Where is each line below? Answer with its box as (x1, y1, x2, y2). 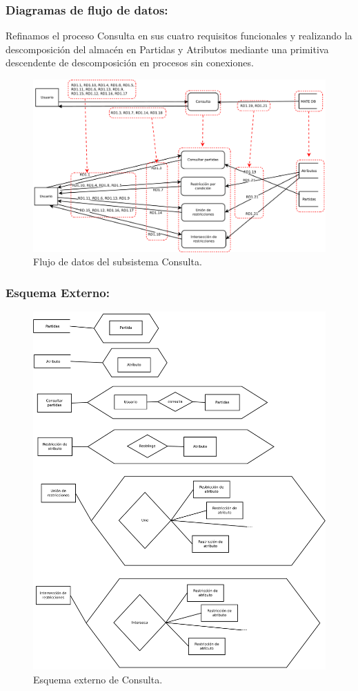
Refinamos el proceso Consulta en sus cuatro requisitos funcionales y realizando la (6, 28, 352, 43)
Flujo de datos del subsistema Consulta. (33, 254, 202, 269)
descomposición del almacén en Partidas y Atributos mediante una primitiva (6, 41, 329, 56)
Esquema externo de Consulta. (33, 672, 163, 686)
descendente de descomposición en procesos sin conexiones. (6, 55, 254, 70)
